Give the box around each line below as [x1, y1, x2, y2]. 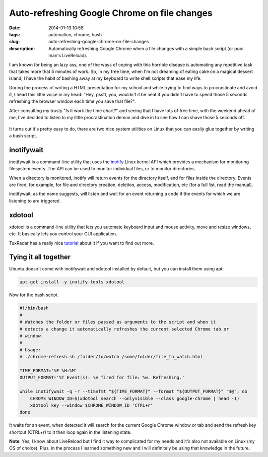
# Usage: [19, 347, 41, 352]
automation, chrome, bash [48, 31, 102, 37]
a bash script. [9, 133, 37, 139]
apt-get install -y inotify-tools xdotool [19, 279, 125, 285]
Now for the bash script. [9, 292, 59, 298]
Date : [9, 25, 21, 31]
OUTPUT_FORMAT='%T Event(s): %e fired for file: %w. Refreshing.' [19, 375, 185, 381]
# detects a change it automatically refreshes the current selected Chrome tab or [19, 326, 229, 332]
